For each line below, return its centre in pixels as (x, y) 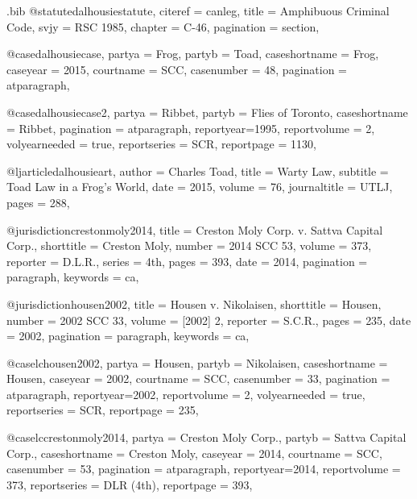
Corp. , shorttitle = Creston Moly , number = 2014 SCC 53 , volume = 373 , (189, 245)
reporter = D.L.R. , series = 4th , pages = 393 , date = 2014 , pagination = (187, 261)
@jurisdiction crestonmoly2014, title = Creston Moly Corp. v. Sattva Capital (195, 229)
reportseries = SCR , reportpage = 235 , (103, 410)
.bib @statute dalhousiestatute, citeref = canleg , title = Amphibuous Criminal (198, 10)
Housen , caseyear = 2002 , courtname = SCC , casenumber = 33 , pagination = (198, 378)
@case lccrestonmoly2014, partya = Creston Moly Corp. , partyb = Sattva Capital (206, 437)
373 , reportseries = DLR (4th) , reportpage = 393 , (130, 484)
